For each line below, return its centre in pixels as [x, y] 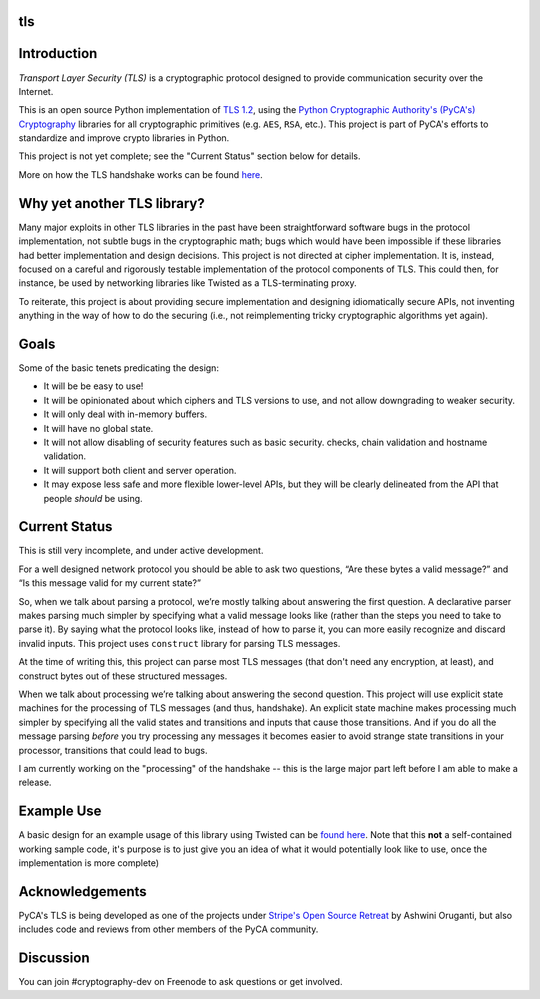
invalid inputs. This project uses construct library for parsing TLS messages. [179, 643]
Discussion [54, 958]
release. [35, 782]
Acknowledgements [82, 891]
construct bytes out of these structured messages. [123, 676]
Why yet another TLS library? [111, 203]
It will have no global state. [98, 428]
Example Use [60, 811]
